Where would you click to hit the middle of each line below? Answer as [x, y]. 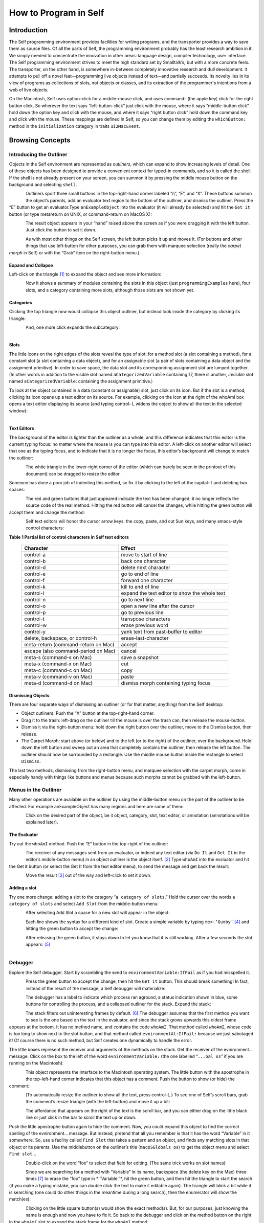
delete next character [146, 567]
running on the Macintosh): [36, 1063]
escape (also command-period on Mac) [70, 651]
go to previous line [142, 612]
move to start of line [144, 555]
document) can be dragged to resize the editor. [73, 474]
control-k [35, 587]
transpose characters [146, 619]
